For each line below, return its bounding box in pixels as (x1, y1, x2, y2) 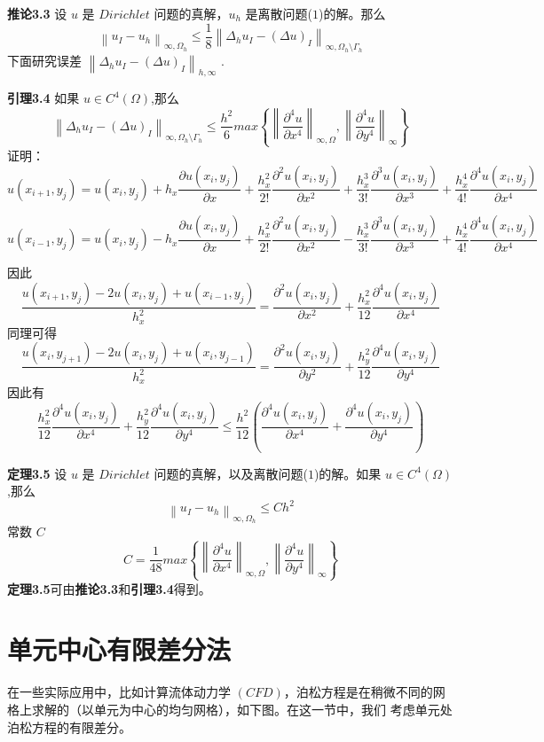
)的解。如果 (313, 464, 382, 482)
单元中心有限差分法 (7, 631, 232, 668)
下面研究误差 (7, 51, 82, 70)
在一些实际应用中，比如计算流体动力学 (7, 683, 231, 701)
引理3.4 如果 (7, 89, 80, 107)
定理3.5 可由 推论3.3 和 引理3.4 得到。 (7, 579, 211, 598)
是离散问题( (245, 4, 313, 22)
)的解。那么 (319, 4, 386, 22)
